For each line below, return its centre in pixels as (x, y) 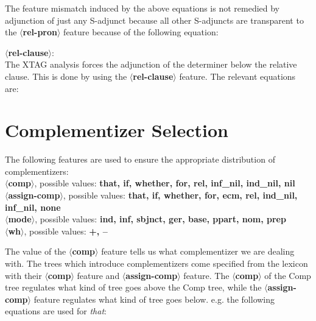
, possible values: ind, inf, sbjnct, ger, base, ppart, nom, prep (160, 219)
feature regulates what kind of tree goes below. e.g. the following (154, 299)
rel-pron (40, 32)
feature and (98, 275)
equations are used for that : (56, 311)
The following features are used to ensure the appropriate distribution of (140, 159)
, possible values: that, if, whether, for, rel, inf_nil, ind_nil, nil (165, 183)
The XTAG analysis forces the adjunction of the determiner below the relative (151, 64)
